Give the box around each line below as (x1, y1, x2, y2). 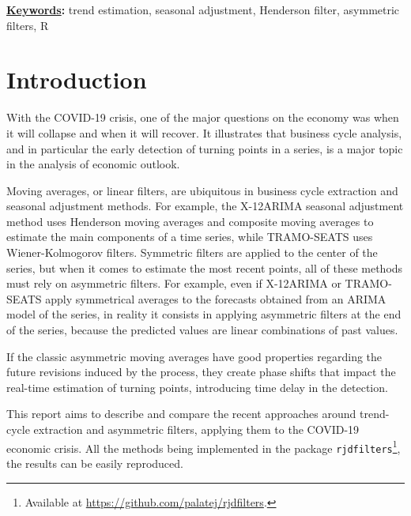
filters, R (6, 17, 49, 33)
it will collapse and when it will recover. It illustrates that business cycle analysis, (6, 124, 402, 141)
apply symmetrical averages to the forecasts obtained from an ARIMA (45, 290, 386, 307)
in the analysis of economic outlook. (6, 156, 180, 172)
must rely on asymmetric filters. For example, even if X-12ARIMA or (6, 275, 341, 292)
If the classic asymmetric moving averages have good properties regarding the (6, 348, 383, 364)
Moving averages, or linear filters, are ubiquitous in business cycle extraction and (6, 182, 398, 198)
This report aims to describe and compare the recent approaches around (6, 405, 356, 422)
